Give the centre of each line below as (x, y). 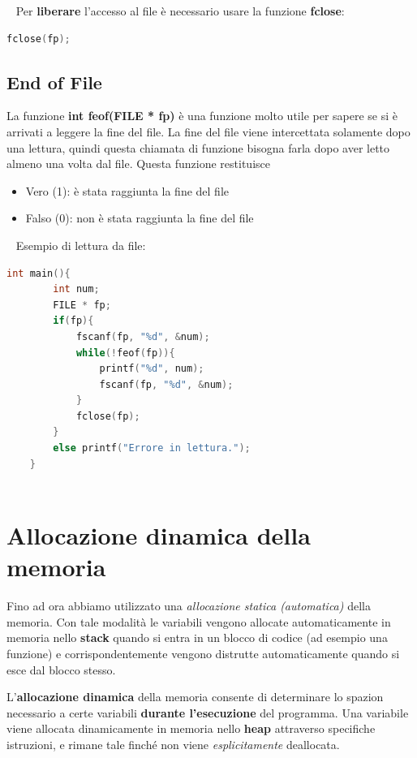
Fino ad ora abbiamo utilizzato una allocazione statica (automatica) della (189, 606)
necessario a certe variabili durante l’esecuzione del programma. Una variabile (208, 712)
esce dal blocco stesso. (61, 669)
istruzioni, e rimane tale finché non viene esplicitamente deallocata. (173, 744)
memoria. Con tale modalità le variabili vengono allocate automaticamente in (199, 621)
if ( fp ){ (73, 321)
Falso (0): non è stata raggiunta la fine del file (140, 218)
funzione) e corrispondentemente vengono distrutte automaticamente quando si (203, 653)
